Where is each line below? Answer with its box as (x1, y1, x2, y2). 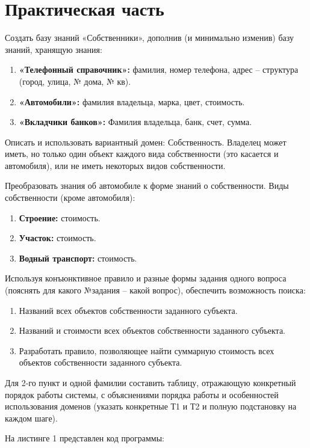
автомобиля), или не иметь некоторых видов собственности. (5, 159, 226, 171)
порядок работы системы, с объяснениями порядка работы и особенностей (5, 388, 279, 400)
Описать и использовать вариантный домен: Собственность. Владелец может (5, 135, 287, 148)
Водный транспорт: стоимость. (19, 251, 137, 264)
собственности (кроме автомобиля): (5, 191, 135, 204)
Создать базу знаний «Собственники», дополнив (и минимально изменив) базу (5, 31, 294, 44)
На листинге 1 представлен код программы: (5, 432, 164, 444)
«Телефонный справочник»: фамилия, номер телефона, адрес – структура (19, 63, 299, 76)
